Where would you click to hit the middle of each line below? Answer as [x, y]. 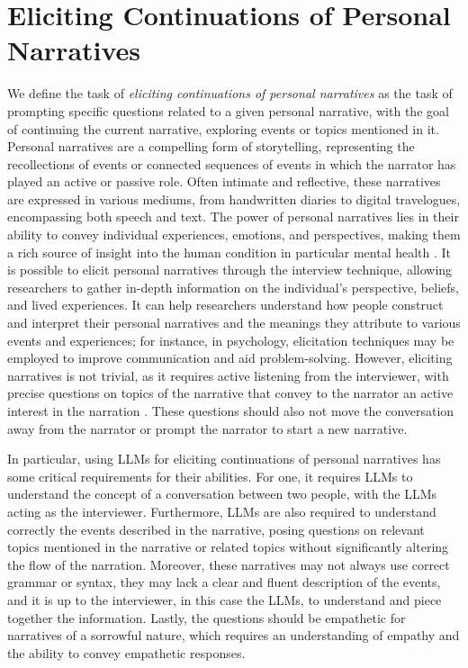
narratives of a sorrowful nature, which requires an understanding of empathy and [234, 635]
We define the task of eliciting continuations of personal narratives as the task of [230, 93]
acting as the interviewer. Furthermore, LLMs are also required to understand [222, 511]
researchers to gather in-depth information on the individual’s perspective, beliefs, [233, 287]
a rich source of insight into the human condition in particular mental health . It [229, 252]
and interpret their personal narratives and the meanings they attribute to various [234, 323]
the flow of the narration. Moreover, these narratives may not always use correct [229, 564]
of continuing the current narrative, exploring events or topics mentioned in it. [223, 128]
